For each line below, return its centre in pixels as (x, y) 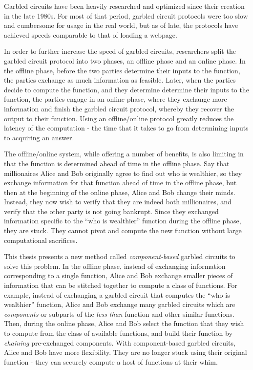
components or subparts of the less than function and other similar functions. (119, 314)
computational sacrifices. (41, 240)
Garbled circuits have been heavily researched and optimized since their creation (124, 6)
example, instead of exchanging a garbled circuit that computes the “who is (117, 294)
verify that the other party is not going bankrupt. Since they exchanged (111, 211)
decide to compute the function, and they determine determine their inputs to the (126, 89)
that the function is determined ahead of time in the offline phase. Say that (117, 163)
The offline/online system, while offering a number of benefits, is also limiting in (124, 154)
